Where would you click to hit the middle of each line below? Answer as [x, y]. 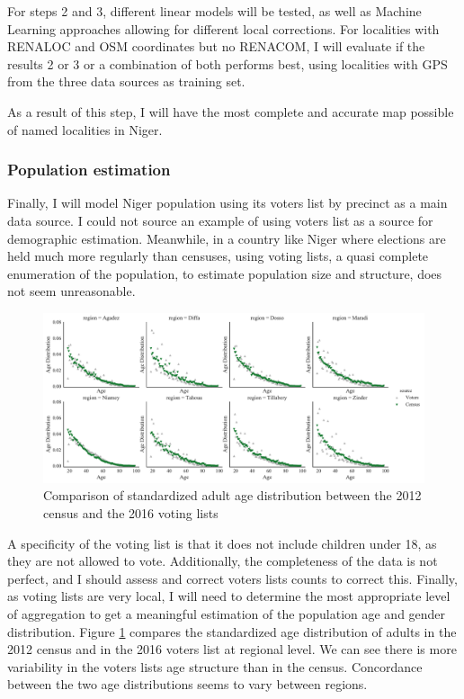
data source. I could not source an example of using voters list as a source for [220, 220]
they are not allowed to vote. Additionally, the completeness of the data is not [223, 561]
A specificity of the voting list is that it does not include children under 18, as [222, 543]
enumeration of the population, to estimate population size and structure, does [225, 273]
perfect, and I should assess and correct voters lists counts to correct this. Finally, [232, 578]
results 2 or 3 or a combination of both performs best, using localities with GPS [228, 63]
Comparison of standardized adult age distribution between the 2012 [232, 495]
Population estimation [89, 170]
